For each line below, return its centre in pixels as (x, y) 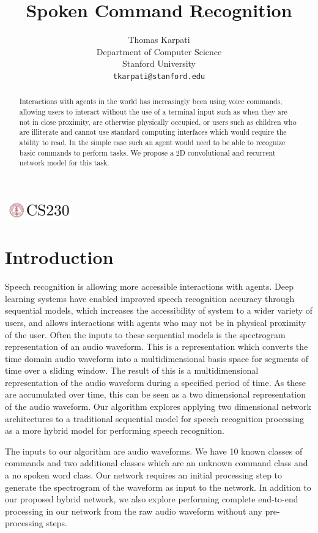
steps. (57, 523)
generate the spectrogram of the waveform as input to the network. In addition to (158, 487)
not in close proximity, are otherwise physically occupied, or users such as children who (158, 122)
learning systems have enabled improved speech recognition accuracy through (150, 298)
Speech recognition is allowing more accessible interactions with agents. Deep (149, 286)
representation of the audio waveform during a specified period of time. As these (156, 382)
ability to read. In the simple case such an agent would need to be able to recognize (152, 142)
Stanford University (159, 63)
